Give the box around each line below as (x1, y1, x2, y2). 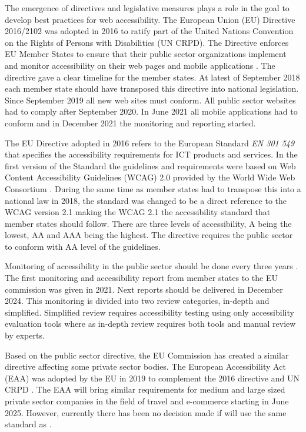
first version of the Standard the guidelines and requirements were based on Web (5, 159, 296, 172)
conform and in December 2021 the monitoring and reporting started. (5, 116, 256, 129)
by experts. (5, 329, 45, 341)
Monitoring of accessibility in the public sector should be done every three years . (5, 260, 298, 272)
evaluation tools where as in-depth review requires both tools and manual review (5, 317, 296, 330)
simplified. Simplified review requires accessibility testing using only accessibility (5, 306, 294, 318)
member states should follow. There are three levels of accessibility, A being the (5, 217, 292, 229)
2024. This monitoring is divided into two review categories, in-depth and (5, 294, 270, 307)
